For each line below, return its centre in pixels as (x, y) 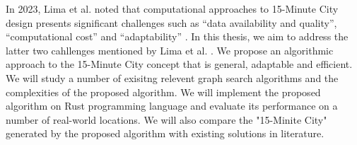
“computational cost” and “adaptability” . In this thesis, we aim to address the (177, 36)
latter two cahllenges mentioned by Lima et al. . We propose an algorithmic (170, 50)
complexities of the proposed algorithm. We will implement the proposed (163, 92)
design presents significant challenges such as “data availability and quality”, (171, 22)
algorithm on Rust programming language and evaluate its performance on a (172, 106)
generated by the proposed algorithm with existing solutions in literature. (165, 133)
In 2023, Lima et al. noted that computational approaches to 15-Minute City (172, 8)
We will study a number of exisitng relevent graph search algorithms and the (172, 77)
